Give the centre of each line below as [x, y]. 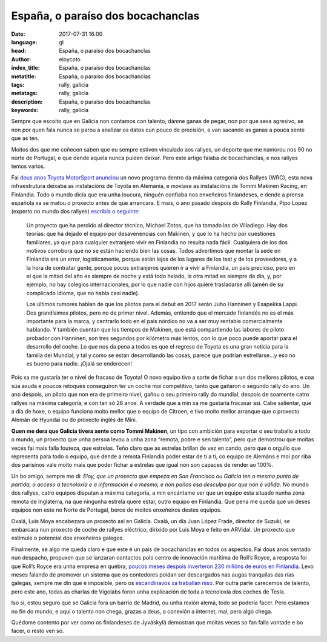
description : [27, 102]
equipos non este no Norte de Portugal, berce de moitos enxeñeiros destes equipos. [117, 510]
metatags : [25, 93]
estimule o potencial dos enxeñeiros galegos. [68, 538]
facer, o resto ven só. [38, 631]
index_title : [26, 68]
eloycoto [70, 59]
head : [19, 51]
